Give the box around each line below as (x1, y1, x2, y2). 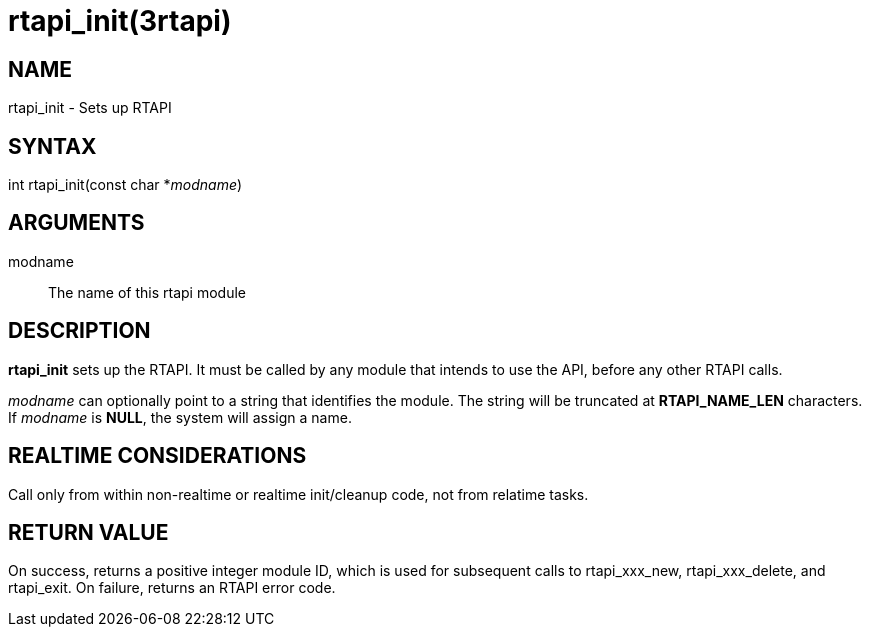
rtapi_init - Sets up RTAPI (8, 99, 172, 117)
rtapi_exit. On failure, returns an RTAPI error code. (8, 579, 336, 597)
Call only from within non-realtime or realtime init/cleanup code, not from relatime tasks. (8, 485, 589, 503)
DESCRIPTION (8, 318, 151, 344)
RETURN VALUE (8, 519, 169, 545)
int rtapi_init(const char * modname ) (8, 176, 243, 194)
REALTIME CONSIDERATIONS (8, 443, 307, 469)
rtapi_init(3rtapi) (8, 4, 232, 38)
